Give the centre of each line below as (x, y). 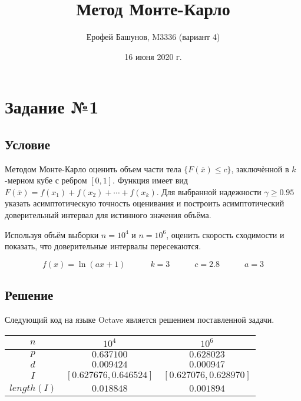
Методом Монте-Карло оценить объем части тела (93, 168)
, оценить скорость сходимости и (225, 234)
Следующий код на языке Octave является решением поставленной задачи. (140, 320)
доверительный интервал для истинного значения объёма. (108, 215)
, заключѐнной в (260, 168)
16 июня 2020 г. (153, 56)
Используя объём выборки (52, 234)
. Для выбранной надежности (209, 191)
